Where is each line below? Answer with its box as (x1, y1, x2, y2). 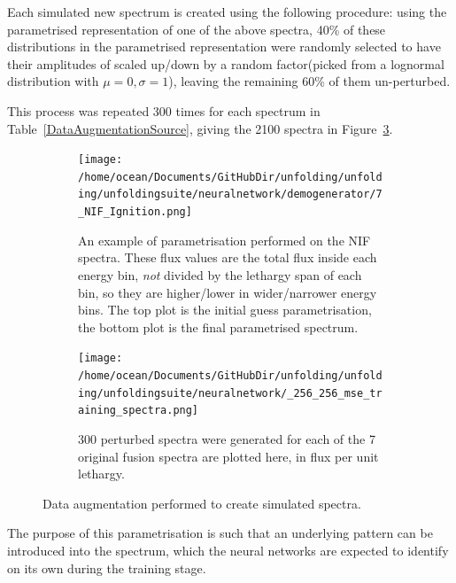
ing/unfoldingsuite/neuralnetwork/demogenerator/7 (78, 188, 383, 201)
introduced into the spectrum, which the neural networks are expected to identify (7, 540, 449, 559)
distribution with (7, 72, 99, 90)
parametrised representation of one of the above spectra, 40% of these (7, 19, 386, 38)
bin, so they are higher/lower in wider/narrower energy (78, 283, 377, 301)
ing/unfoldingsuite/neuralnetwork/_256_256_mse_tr (78, 386, 383, 400)
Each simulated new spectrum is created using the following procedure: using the (7, 3, 447, 20)
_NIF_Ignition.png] (78, 206, 192, 219)
